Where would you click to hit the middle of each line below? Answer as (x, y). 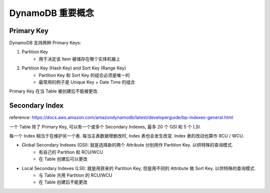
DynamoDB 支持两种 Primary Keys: (45, 43)
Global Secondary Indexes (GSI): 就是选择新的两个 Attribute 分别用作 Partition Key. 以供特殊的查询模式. (127, 145)
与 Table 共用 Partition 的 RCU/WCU (75, 175)
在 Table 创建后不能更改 (63, 182)
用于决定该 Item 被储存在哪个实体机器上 (79, 59)
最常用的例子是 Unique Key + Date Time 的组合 (87, 82)
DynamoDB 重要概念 (52, 13)
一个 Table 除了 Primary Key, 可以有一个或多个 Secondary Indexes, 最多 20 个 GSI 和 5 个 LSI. (105, 126)
